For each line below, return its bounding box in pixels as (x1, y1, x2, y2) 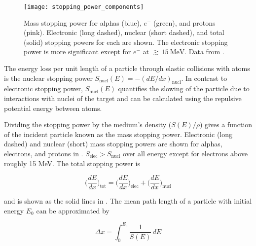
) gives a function (199, 119, 253, 130)
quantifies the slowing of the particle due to (118, 83, 250, 94)
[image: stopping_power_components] (24, 3, 144, 10)
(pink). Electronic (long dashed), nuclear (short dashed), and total (24, 27, 224, 37)
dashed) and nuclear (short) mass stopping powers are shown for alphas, (4, 139, 222, 149)
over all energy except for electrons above (123, 148, 248, 158)
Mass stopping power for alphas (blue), (24, 17, 142, 28)
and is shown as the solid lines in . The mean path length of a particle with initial (4, 196, 252, 206)
